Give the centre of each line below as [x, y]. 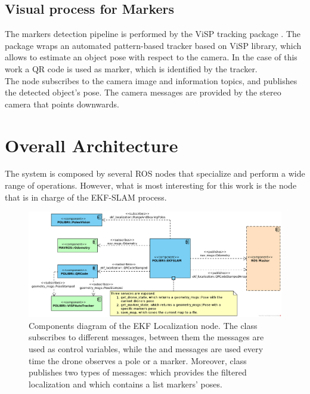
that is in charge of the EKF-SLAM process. [86, 197]
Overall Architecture [92, 145]
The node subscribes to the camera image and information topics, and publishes [151, 80]
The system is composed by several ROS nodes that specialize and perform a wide [155, 173]
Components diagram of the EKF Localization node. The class [143, 325]
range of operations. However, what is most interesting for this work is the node [151, 185]
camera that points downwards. [62, 104]
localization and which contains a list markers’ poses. [125, 384]
